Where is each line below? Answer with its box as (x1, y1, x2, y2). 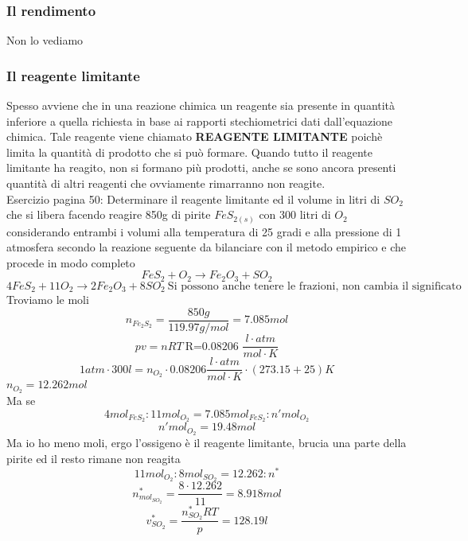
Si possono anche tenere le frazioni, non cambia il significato (167, 280, 462, 292)
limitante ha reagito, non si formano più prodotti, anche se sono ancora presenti (6, 159, 396, 176)
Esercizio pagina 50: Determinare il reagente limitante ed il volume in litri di (6, 190, 380, 207)
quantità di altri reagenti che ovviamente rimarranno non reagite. (6, 175, 326, 191)
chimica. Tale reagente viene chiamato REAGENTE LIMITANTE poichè (6, 128, 383, 145)
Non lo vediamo (6, 32, 84, 49)
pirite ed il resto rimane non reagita (6, 450, 181, 466)
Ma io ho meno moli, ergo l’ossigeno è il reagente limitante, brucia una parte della (6, 434, 407, 451)
